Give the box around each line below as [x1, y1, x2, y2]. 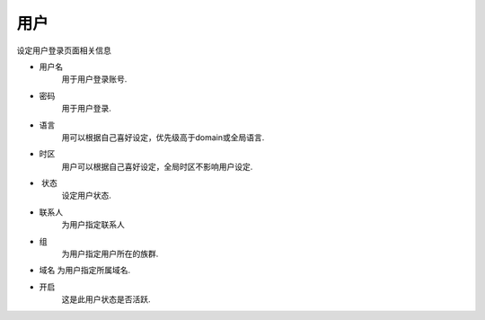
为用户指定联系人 [61, 219, 125, 230]
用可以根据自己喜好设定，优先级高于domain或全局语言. [61, 131, 265, 143]
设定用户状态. [61, 190, 112, 201]
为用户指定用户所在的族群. [61, 248, 159, 260]
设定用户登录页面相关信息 [16, 45, 111, 56]
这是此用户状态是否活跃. [61, 294, 152, 305]
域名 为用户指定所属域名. [39, 265, 130, 276]
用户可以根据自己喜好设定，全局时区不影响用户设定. [61, 161, 253, 172]
